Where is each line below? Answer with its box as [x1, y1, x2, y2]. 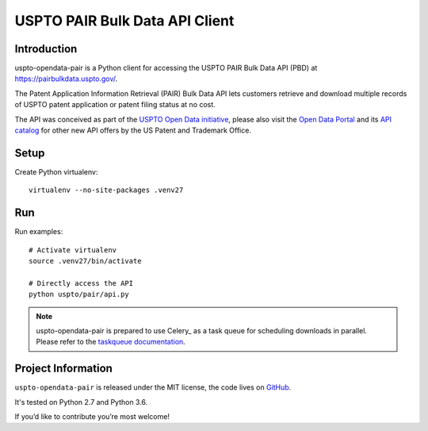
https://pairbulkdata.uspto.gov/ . [14, 74, 118, 83]
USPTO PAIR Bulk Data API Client [14, 12, 235, 29]
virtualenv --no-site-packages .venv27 [29, 186, 184, 194]
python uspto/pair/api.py [29, 290, 130, 299]
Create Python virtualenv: [14, 167, 98, 176]
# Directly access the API [29, 279, 134, 287]
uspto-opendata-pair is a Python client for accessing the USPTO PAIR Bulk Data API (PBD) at [14, 63, 318, 73]
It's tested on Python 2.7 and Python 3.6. [14, 397, 148, 406]
